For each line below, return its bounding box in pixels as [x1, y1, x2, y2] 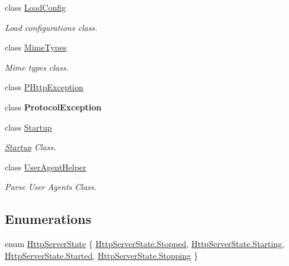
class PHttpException [5, 81, 84, 93]
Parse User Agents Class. [5, 180, 97, 193]
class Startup [5, 121, 52, 133]
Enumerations [5, 210, 92, 228]
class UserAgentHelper [5, 160, 86, 173]
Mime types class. [5, 61, 69, 73]
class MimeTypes [5, 41, 67, 53]
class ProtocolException [5, 100, 102, 113]
